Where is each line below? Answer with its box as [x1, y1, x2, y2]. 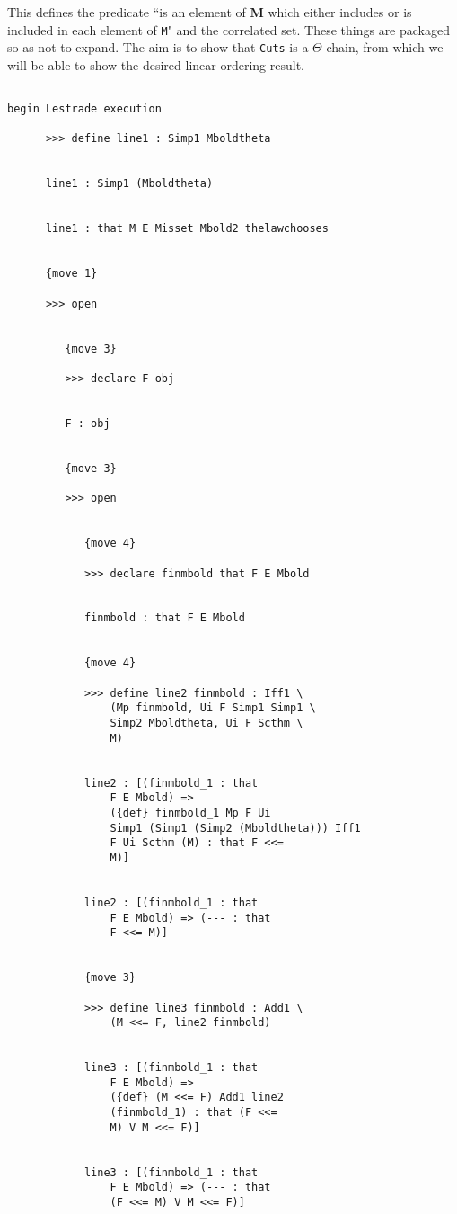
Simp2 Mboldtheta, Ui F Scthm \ [110, 717, 303, 730]
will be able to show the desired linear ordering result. [7, 55, 304, 74]
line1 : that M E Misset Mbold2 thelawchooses [45, 222, 329, 236]
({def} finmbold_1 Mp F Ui [110, 807, 271, 819]
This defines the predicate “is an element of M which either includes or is [7, 3, 412, 21]
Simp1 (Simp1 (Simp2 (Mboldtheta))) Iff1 [110, 821, 361, 835]
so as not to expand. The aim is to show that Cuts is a [7, 38, 309, 57]
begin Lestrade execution [7, 103, 162, 116]
